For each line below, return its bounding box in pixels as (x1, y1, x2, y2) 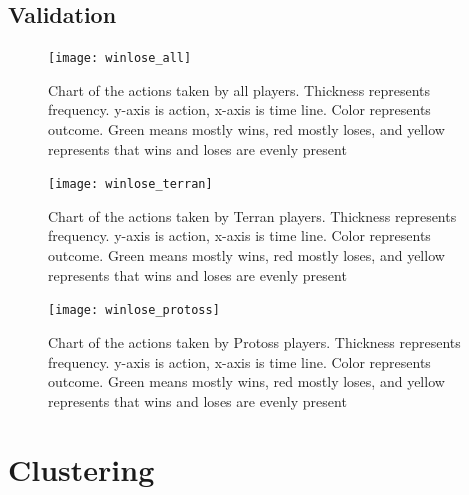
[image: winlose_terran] (48, 177, 213, 192)
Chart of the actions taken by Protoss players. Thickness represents (48, 331, 461, 352)
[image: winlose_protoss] (48, 303, 220, 318)
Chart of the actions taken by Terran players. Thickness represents (48, 205, 457, 226)
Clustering (8, 449, 155, 490)
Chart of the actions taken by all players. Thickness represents (48, 79, 431, 100)
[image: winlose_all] (48, 51, 192, 66)
